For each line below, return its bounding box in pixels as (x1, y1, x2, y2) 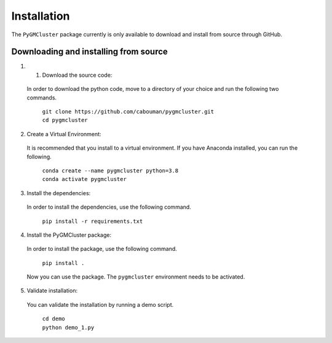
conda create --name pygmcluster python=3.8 (42, 167, 179, 174)
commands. (26, 94, 57, 101)
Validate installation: (26, 287, 78, 295)
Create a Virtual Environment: (26, 130, 101, 137)
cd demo (42, 315, 66, 322)
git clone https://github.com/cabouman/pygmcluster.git (42, 108, 215, 115)
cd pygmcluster (42, 117, 89, 124)
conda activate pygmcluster (42, 175, 127, 183)
